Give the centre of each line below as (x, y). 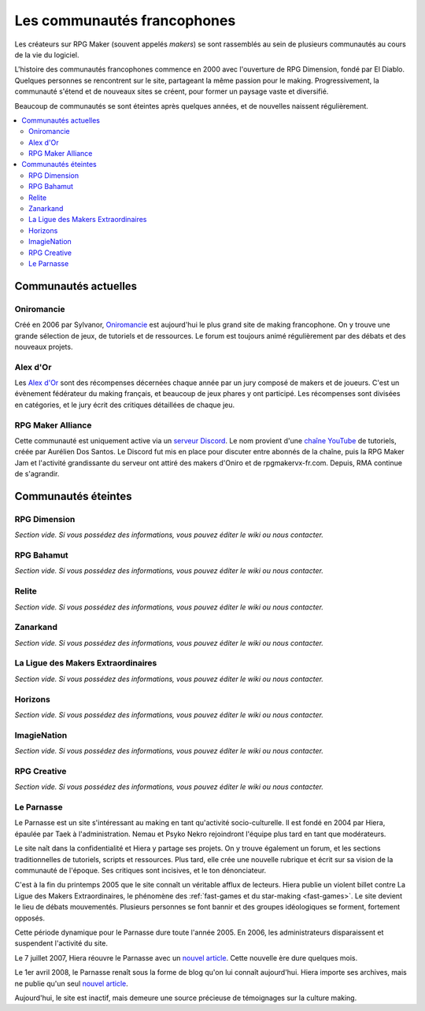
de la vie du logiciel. (47, 54)
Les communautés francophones (125, 20)
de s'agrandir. (37, 474)
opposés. (30, 918)
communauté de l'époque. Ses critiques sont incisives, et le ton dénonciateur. (140, 870)
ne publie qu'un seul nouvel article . (72, 983)
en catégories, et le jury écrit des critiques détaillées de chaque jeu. (125, 405)
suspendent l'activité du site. (61, 943)
